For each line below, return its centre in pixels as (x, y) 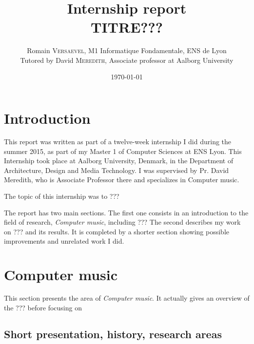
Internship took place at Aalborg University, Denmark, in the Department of (119, 161)
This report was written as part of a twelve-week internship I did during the (118, 142)
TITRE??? (127, 27)
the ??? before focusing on (43, 307)
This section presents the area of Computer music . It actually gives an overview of (127, 298)
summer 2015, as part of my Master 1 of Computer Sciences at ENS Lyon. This (123, 151)
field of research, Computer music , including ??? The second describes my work (122, 222)
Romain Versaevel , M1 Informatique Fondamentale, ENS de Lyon (127, 50)
